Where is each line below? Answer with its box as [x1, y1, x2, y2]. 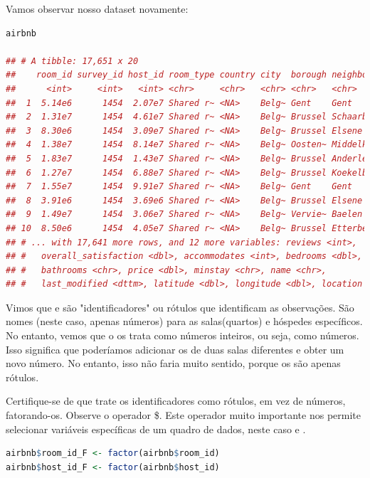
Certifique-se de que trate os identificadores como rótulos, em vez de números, [6, 393, 346, 408]
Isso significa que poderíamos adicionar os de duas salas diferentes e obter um [6, 341, 344, 356]
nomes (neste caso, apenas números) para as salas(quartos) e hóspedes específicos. [6, 314, 363, 329]
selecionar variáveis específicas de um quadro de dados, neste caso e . [6, 421, 306, 436]
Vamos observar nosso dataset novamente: [6, 1, 189, 16]
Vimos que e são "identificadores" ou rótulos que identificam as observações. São [6, 299, 354, 314]
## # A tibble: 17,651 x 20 [6, 55, 139, 66]
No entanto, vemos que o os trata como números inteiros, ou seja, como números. [6, 328, 359, 343]
